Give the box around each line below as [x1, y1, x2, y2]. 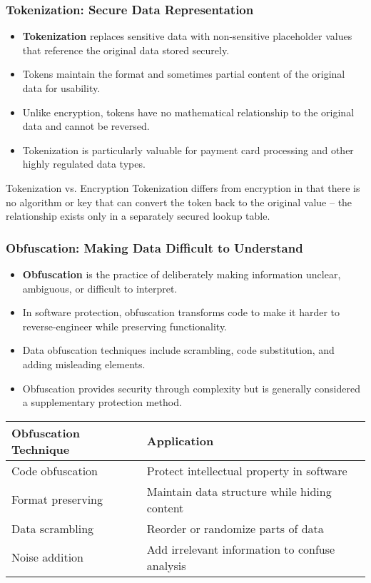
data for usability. [22, 81, 101, 95]
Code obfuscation [11, 462, 98, 479]
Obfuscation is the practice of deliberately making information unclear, [22, 266, 341, 281]
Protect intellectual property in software [146, 462, 347, 479]
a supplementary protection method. [22, 395, 182, 410]
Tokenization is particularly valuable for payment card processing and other [22, 142, 354, 157]
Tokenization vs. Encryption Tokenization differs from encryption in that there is [6, 180, 360, 195]
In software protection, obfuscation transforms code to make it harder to [22, 305, 340, 320]
